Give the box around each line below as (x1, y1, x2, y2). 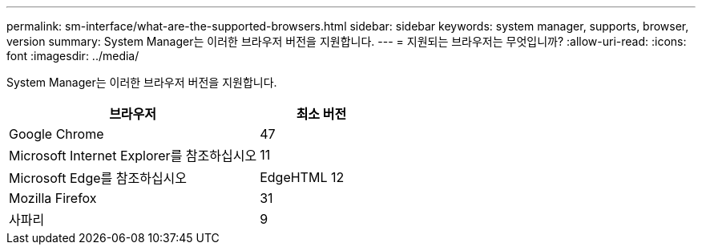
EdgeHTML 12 (260, 169, 345, 185)
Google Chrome (9, 126, 104, 142)
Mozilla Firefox (9, 190, 97, 206)
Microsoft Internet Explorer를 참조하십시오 (9, 148, 257, 164)
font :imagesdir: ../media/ (6, 49, 139, 63)
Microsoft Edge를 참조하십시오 (9, 170, 188, 186)
